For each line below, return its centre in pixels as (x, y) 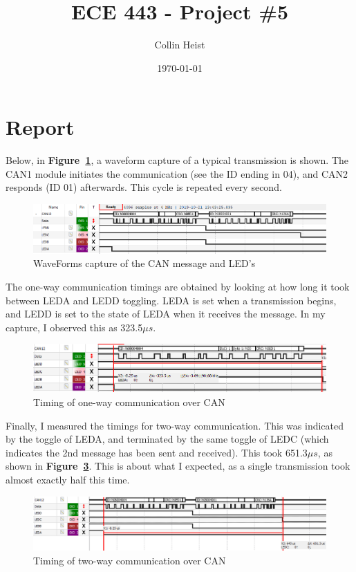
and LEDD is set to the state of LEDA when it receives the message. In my (166, 314)
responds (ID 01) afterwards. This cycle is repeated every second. (144, 187)
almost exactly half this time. (68, 479)
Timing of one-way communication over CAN (129, 402)
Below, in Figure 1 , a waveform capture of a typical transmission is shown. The (177, 160)
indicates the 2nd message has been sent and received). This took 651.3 (157, 452)
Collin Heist (180, 45)
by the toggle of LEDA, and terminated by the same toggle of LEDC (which (167, 439)
